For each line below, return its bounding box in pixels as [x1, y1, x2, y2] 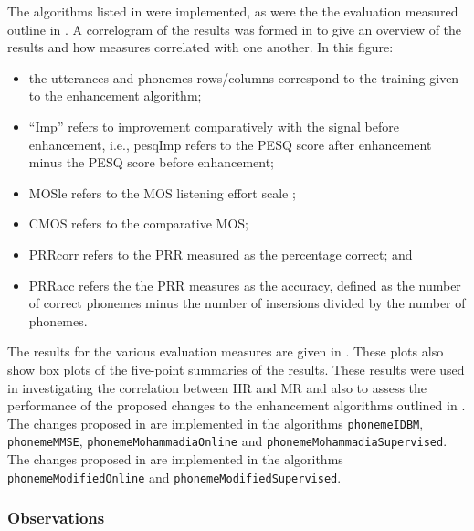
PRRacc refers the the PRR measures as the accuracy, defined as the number [28, 275, 461, 294]
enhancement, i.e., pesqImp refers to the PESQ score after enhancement [28, 134, 432, 154]
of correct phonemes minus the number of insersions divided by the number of [28, 293, 466, 313]
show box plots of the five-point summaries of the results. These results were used [7, 359, 465, 378]
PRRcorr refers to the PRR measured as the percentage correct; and [28, 244, 413, 263]
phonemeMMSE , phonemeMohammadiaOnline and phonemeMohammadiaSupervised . [7, 431, 448, 451]
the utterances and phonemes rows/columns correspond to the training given [28, 68, 459, 87]
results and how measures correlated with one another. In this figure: [7, 37, 394, 57]
